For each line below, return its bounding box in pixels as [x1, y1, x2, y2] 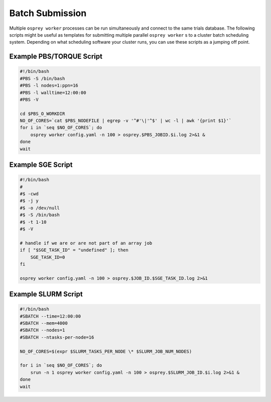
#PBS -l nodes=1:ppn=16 [20, 83, 79, 88]
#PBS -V [20, 96, 39, 103]
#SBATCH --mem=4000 [20, 321, 68, 326]
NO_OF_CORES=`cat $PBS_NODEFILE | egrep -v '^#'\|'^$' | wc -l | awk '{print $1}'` [20, 118, 232, 124]
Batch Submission [9, 8, 87, 19]
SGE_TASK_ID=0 [30, 254, 65, 260]
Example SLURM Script [9, 290, 83, 298]
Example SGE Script [9, 161, 73, 169]
